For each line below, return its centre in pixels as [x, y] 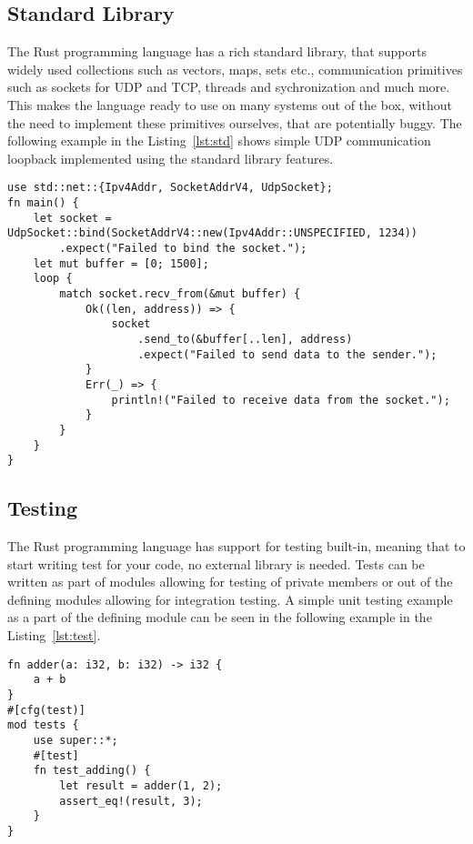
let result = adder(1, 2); [141, 785]
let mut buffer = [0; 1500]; [121, 263]
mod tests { [43, 725]
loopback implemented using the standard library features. [171, 158]
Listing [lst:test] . [54, 635]
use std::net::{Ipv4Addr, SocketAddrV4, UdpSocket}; [170, 188]
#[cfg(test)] [46, 710]
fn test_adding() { [92, 771]
